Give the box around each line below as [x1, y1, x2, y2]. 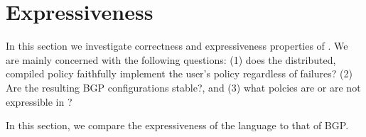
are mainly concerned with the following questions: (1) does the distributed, [6, 52, 336, 67]
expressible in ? [6, 94, 72, 109]
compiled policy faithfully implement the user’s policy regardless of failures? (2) [6, 66, 352, 81]
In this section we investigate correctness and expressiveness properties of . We [6, 38, 348, 53]
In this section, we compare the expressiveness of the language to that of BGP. [6, 118, 349, 133]
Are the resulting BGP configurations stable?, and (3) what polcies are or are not [6, 80, 361, 94]
